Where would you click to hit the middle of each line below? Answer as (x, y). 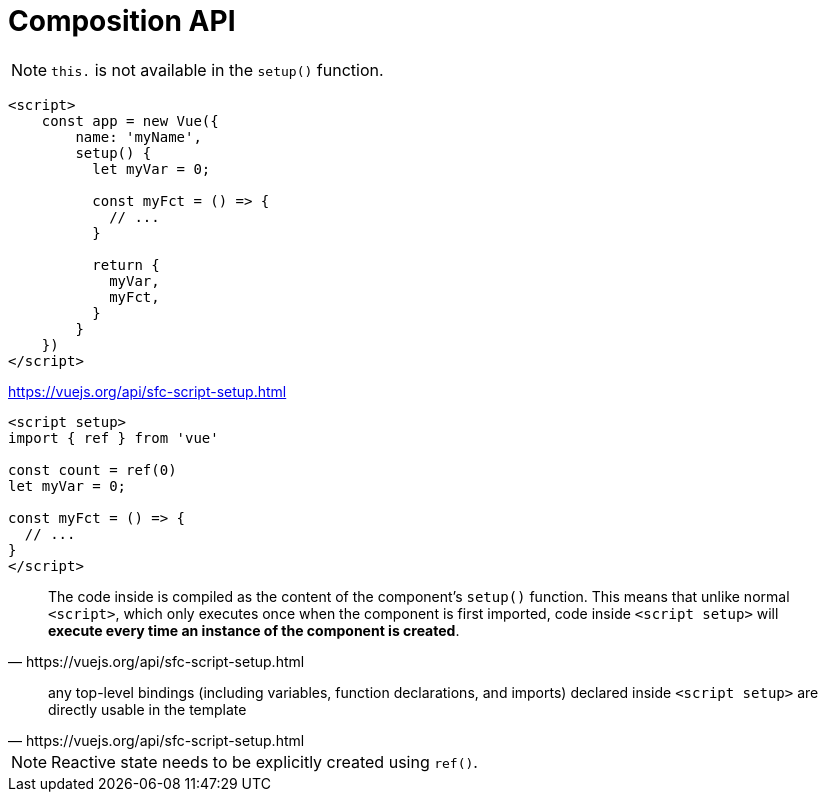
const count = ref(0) (92, 469)
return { (126, 264)
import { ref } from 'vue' (113, 437)
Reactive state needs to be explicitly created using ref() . (264, 761)
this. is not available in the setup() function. (217, 69)
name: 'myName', (138, 136)
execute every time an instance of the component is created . (254, 630)
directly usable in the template (147, 709)
